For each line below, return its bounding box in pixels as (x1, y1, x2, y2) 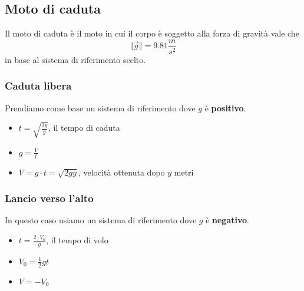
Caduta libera (5, 78, 72, 93)
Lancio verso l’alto (5, 191, 94, 206)
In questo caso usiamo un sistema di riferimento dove (5, 214, 197, 226)
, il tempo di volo (46, 234, 108, 246)
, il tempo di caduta (48, 121, 120, 134)
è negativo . (206, 214, 249, 226)
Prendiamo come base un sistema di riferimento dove (5, 101, 196, 114)
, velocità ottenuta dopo (78, 166, 165, 178)
